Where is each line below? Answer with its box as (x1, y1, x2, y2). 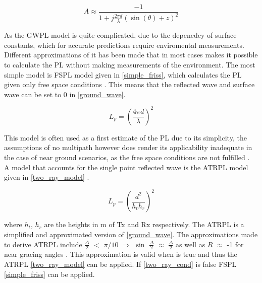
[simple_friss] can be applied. (4, 268, 95, 279)
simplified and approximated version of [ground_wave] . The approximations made (4, 229, 258, 239)
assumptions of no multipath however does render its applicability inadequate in (4, 142, 252, 153)
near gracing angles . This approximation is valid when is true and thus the (4, 249, 237, 259)
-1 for (227, 239, 244, 249)
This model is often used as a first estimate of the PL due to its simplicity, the (4, 132, 247, 143)
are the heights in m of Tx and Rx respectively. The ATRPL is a (44, 219, 244, 230)
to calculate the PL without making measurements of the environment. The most (4, 59, 255, 70)
